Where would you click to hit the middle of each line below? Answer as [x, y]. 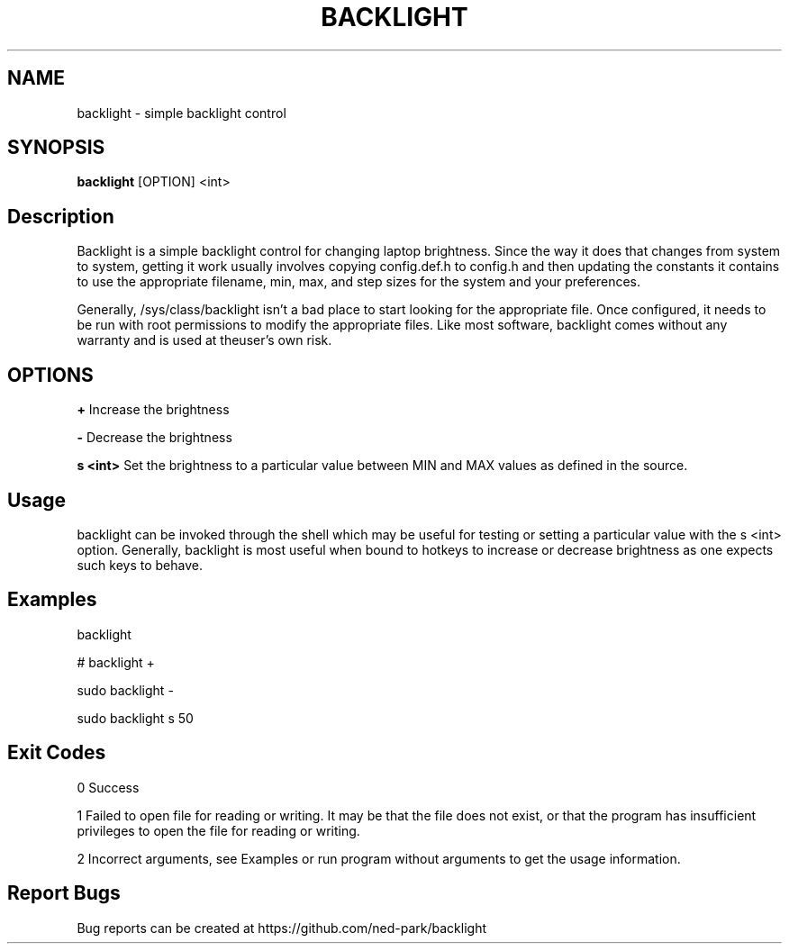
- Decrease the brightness [154, 438]
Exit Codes [57, 753]
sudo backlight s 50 [135, 718]
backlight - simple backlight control [181, 113]
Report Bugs [64, 893]
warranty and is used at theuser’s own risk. [204, 340]
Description [61, 216]
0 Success [108, 787]
